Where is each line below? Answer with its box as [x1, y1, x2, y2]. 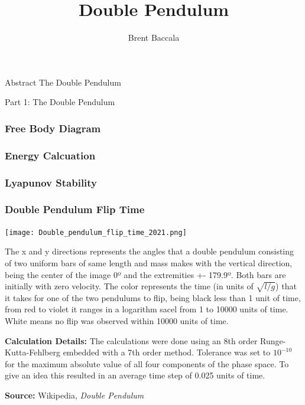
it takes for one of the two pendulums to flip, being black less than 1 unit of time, [5, 291, 301, 303]
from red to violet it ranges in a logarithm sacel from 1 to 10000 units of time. [5, 303, 288, 315]
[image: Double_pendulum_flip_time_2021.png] [5, 228, 187, 237]
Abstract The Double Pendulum [5, 76, 121, 88]
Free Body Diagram [5, 120, 101, 135]
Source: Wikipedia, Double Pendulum [5, 389, 144, 401]
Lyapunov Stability [5, 175, 98, 190]
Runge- [260, 334, 286, 347]
